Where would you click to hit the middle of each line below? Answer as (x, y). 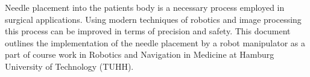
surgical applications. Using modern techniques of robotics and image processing (153, 19)
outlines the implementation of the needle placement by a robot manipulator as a (155, 42)
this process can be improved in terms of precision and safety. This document (148, 31)
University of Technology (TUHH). (69, 66)
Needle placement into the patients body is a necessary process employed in (145, 7)
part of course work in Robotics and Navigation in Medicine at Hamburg (140, 54)
